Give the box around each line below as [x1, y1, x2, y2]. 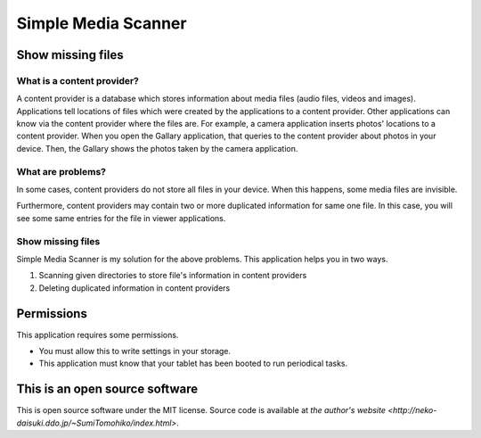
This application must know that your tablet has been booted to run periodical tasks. [38, 358, 347, 369]
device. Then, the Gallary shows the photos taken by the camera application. [16, 143, 298, 153]
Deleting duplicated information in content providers [38, 282, 231, 293]
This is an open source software [16, 382, 199, 397]
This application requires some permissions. [16, 329, 179, 340]
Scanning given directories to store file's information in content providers [38, 270, 307, 281]
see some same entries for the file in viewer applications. [16, 212, 226, 223]
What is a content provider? [16, 74, 140, 87]
